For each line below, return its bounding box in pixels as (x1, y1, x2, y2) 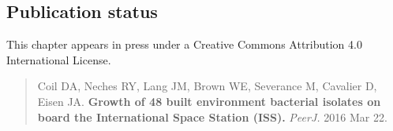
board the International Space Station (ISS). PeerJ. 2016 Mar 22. (37, 108, 387, 125)
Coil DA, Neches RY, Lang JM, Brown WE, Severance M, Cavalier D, (37, 78, 377, 94)
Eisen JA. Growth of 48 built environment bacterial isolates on (37, 93, 381, 109)
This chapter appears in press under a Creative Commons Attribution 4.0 (6, 36, 362, 53)
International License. (6, 51, 111, 67)
